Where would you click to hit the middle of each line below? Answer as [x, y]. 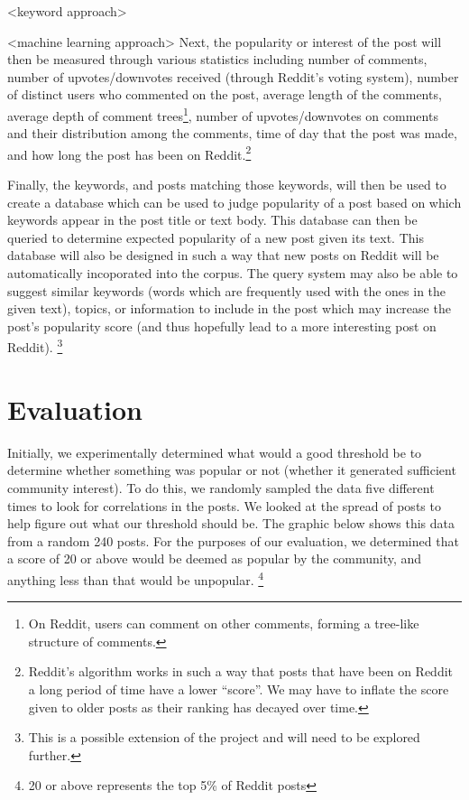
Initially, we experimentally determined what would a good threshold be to [215, 452]
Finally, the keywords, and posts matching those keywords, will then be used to [227, 185]
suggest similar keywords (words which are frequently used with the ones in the [227, 290]
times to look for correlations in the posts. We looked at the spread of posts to [224, 505]
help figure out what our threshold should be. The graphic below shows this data [231, 523]
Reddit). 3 [35, 346]
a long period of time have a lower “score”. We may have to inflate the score [239, 688]
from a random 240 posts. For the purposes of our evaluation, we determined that [233, 540]
